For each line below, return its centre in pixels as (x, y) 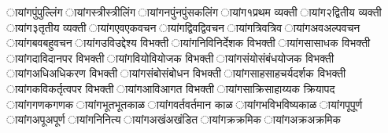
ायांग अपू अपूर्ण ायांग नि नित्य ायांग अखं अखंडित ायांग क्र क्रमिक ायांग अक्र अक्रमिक (174, 119)
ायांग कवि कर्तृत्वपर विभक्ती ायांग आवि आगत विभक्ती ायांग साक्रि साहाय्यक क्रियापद (171, 88)
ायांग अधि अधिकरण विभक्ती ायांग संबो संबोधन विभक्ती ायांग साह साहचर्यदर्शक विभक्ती (176, 73)
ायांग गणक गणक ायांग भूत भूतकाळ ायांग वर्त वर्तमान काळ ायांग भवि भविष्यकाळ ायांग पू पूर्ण (185, 104)
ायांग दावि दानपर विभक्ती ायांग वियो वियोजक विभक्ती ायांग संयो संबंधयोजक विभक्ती (170, 58)
